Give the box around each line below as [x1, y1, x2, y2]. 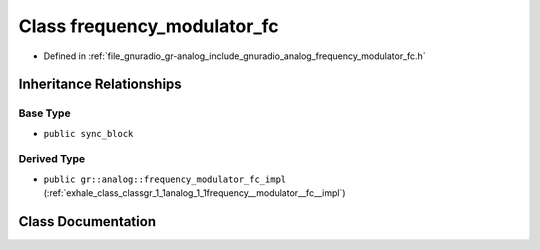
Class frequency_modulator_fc [18, 15, 279, 37]
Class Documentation [18, 213, 157, 230]
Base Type [18, 106, 71, 120]
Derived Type [18, 152, 85, 166]
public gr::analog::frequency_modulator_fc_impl [43, 173, 287, 185]
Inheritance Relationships [18, 76, 182, 93]
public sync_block [43, 128, 134, 139]
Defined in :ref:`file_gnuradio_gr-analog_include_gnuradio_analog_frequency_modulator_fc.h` [43, 50, 426, 62]
